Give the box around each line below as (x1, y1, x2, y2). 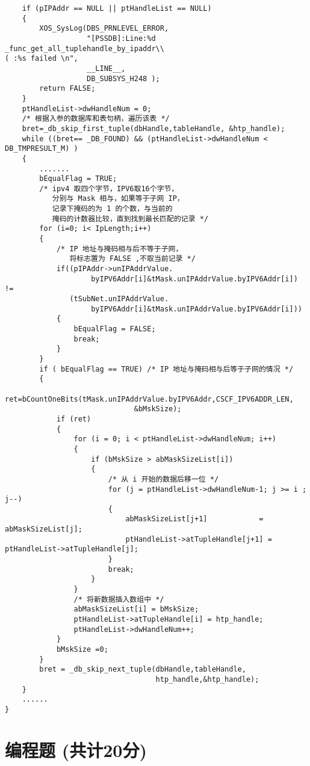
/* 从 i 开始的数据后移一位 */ (108, 474, 219, 483)
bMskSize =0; (56, 645, 108, 654)
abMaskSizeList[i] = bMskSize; (73, 605, 199, 614)
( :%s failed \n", (5, 54, 78, 63)
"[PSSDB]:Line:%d (87, 34, 156, 43)
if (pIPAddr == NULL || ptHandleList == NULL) (22, 4, 212, 13)
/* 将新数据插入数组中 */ (73, 595, 164, 604)
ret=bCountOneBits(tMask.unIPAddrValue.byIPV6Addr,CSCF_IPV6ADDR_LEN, (5, 394, 294, 403)
